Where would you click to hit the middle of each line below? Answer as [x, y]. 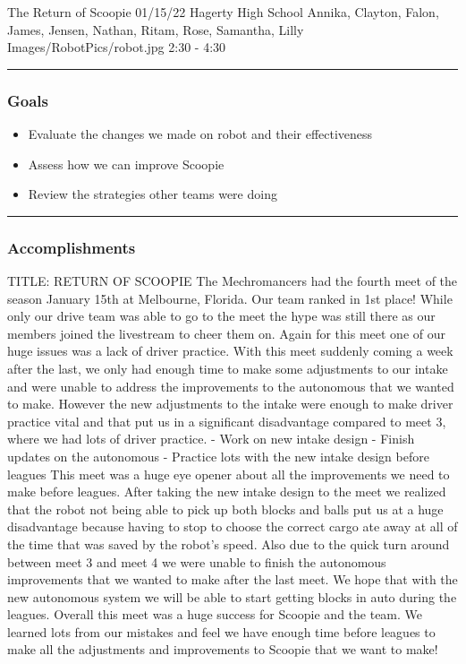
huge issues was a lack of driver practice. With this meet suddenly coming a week [230, 351]
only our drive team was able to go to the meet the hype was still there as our [221, 316]
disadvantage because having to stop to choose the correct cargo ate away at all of [233, 526]
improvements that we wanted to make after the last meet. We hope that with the [233, 579]
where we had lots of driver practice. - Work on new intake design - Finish [211, 439]
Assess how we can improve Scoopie [126, 164]
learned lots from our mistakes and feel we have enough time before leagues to [221, 631]
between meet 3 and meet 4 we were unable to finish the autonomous [197, 561]
